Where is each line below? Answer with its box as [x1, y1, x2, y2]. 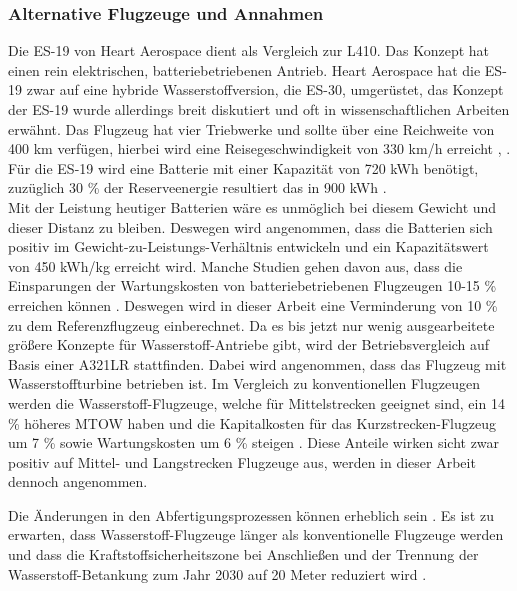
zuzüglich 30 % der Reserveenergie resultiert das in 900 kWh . [8, 177, 387, 198]
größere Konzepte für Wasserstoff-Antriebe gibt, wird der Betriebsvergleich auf [8, 334, 490, 355]
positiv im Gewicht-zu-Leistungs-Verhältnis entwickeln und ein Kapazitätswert [8, 236, 489, 257]
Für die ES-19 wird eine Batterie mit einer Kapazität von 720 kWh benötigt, [8, 157, 479, 178]
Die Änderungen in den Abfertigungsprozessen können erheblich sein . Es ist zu [8, 504, 494, 525]
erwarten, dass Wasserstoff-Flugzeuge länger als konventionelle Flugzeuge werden [8, 524, 504, 545]
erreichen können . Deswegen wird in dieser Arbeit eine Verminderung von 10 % [8, 294, 498, 315]
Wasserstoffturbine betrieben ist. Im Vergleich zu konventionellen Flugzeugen [8, 373, 480, 394]
